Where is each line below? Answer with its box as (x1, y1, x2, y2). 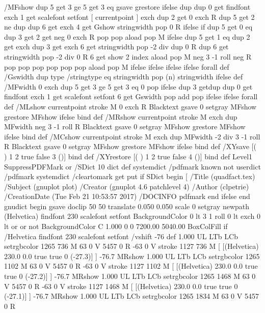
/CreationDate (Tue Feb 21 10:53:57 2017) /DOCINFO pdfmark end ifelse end (4, 191, 250, 202)
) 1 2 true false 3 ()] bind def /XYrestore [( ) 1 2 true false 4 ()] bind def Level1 (4, 151, 253, 161)
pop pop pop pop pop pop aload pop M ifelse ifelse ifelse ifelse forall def (4, 61, 229, 72)
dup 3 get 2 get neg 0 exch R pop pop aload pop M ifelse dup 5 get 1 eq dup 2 (4, 31, 250, 42)
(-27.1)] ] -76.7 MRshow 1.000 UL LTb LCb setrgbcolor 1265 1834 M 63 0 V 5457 (4, 291, 259, 301)
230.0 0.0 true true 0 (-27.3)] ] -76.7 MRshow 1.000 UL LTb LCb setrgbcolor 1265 (4, 250, 260, 261)
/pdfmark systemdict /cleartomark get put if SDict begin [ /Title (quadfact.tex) (4, 171, 255, 182)
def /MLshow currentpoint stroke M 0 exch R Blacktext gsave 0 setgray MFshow (4, 101, 257, 111)
